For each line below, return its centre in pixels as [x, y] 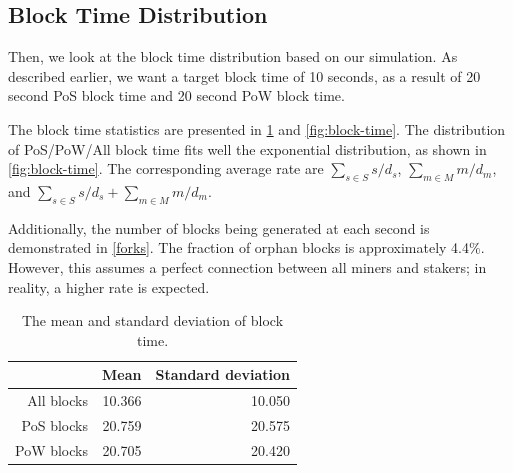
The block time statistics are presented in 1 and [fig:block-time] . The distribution [257, 128]
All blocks [57, 400]
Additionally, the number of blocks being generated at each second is [219, 227]
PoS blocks [54, 425]
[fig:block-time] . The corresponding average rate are [166, 168]
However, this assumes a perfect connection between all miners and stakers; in [247, 266]
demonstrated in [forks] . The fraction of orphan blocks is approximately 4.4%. [246, 247]
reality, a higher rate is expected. [109, 286]
